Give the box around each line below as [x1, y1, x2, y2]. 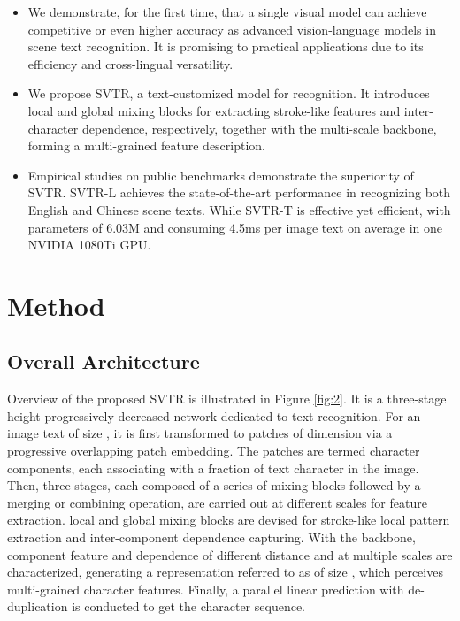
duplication [7, 597, 68, 616]
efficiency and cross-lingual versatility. [27, 54, 234, 73]
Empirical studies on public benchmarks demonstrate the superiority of [27, 165, 414, 184]
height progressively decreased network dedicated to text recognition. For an [7, 406, 421, 425]
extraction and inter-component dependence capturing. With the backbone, [7, 528, 416, 547]
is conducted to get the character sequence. [72, 597, 305, 616]
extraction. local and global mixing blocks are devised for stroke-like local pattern [7, 510, 450, 529]
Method [7, 287, 105, 323]
